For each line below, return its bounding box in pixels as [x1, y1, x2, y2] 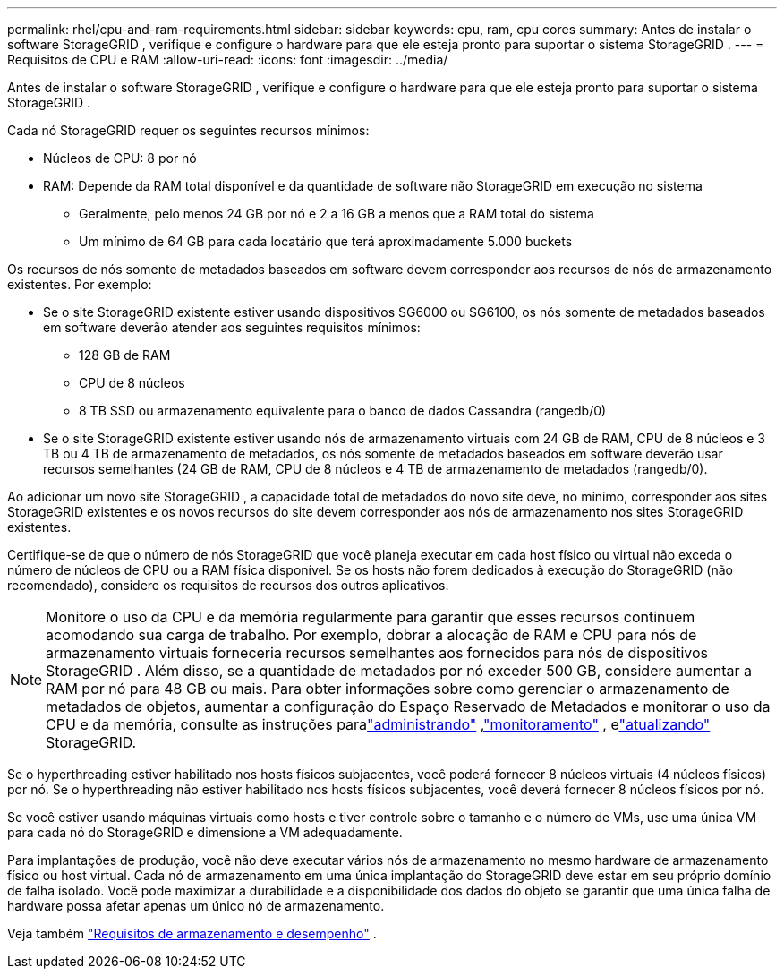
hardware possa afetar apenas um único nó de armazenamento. [7, 898, 385, 913]
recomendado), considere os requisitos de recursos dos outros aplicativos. [7, 578, 449, 593]
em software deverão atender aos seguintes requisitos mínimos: [43, 320, 421, 335]
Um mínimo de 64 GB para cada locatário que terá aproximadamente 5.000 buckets [79, 234, 573, 249]
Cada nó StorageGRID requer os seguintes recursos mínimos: [7, 123, 370, 138]
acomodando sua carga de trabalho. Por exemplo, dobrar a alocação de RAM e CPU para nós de [46, 626, 697, 644]
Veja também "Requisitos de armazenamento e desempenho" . [7, 926, 377, 941]
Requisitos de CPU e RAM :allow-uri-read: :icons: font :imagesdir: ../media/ [7, 52, 448, 67]
